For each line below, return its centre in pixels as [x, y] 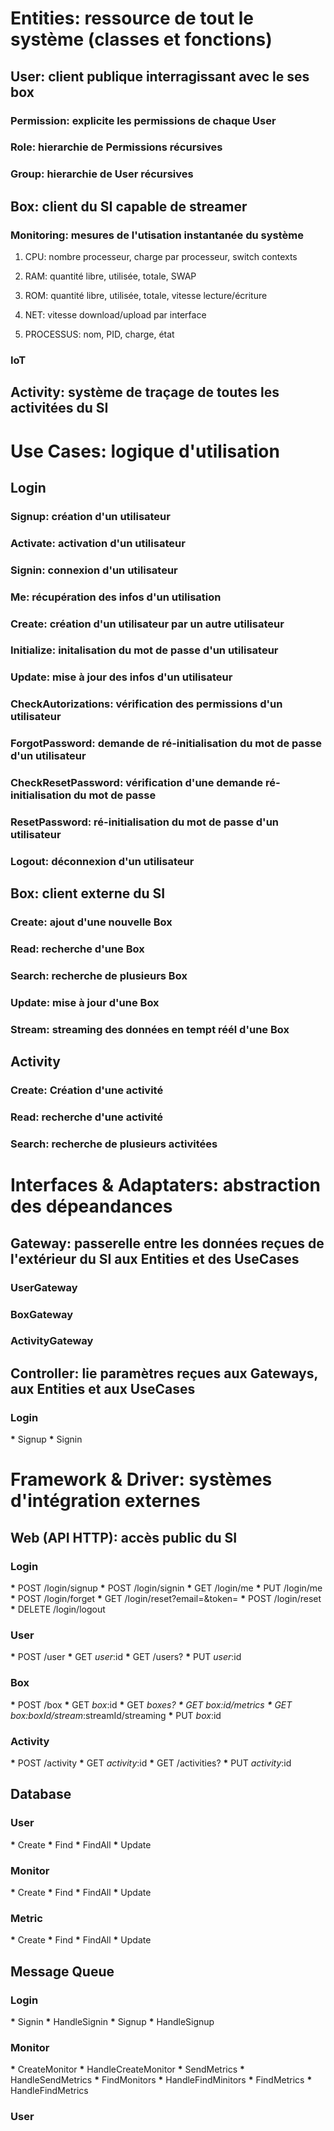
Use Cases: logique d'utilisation [145, 451]
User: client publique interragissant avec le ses [160, 76]
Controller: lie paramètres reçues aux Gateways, [164, 1373]
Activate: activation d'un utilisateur [98, 543]
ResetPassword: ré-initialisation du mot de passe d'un [145, 822]
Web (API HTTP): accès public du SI [124, 1537]
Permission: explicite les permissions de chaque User [143, 120]
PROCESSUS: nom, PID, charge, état [99, 334]
